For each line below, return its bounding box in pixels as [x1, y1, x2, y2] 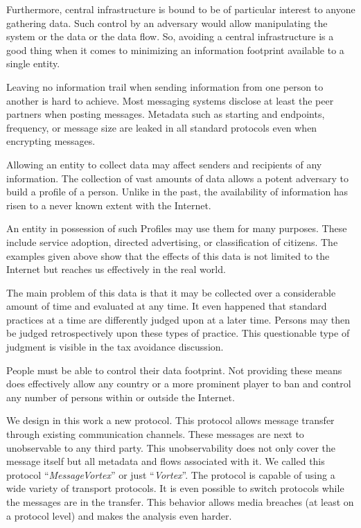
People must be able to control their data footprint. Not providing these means [6, 362, 342, 377]
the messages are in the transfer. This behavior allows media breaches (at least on [6, 495, 354, 509]
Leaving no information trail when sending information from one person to [6, 79, 324, 94]
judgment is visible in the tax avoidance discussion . [6, 340, 224, 354]
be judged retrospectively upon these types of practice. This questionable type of [6, 326, 350, 340]
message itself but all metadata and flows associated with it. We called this [6, 454, 325, 468]
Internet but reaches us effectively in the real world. [6, 262, 226, 276]
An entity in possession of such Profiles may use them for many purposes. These [6, 221, 347, 236]
